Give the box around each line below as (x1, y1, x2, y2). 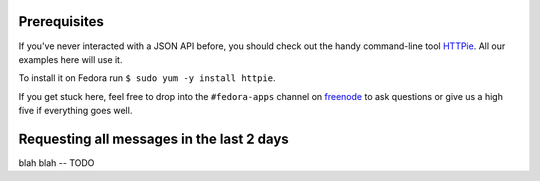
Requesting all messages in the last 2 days (18, 130, 289, 147)
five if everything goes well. (18, 105, 133, 117)
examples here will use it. (18, 53, 123, 65)
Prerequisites (18, 13, 104, 30)
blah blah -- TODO (18, 156, 95, 169)
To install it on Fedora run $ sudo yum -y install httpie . (18, 72, 276, 84)
